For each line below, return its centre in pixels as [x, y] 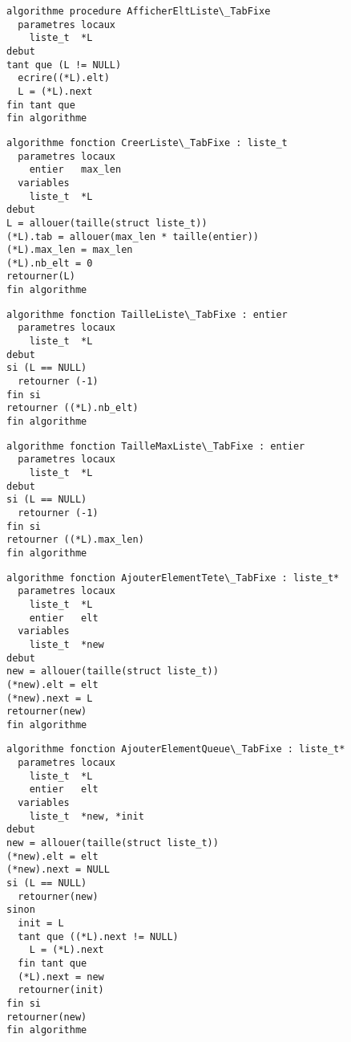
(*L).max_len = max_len [70, 250]
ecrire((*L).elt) [64, 78]
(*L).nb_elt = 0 [50, 263]
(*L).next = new [61, 977]
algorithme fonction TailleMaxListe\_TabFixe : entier [156, 446]
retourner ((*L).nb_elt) [73, 408]
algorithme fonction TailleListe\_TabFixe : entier [147, 314]
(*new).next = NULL [58, 870]
